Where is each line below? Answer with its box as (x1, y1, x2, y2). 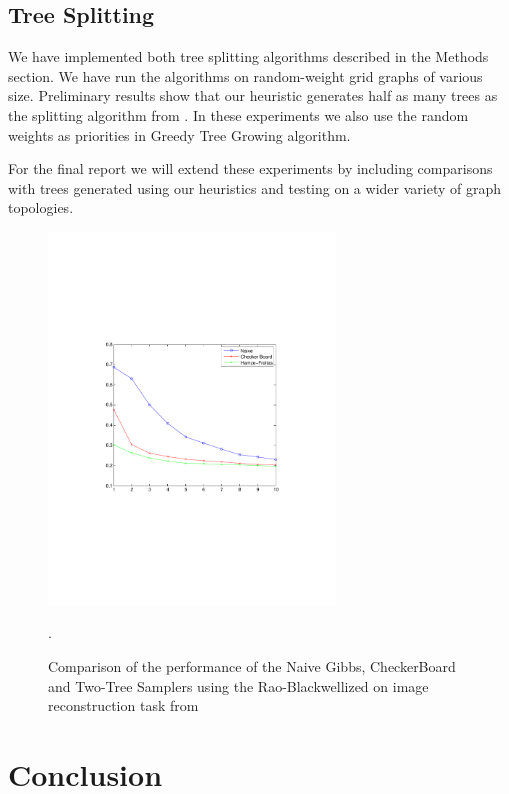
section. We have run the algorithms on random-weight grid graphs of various (8, 65, 483, 86)
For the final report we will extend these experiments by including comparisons (8, 158, 493, 179)
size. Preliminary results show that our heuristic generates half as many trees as (8, 85, 498, 106)
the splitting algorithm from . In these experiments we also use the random (8, 104, 469, 125)
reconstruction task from (48, 695, 199, 716)
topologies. (8, 197, 74, 218)
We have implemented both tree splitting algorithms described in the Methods (8, 46, 489, 67)
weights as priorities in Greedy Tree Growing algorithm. (8, 124, 351, 145)
